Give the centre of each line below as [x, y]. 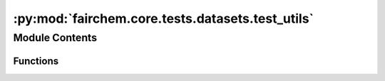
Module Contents [55, 38]
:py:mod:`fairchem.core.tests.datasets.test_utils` [163, 18]
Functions [36, 61]
